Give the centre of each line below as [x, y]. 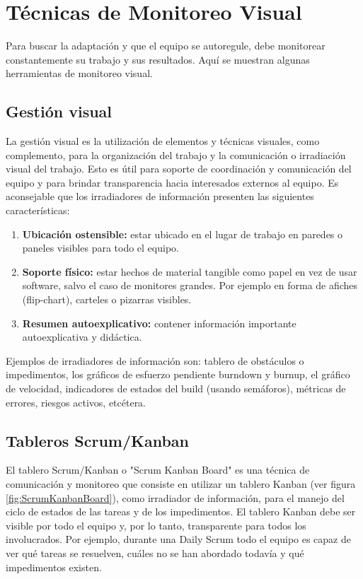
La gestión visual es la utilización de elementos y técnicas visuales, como [163, 141]
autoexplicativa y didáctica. [82, 337]
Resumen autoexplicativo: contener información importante [159, 323]
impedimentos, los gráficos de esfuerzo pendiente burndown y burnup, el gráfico [178, 374]
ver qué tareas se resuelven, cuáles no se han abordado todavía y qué [155, 552]
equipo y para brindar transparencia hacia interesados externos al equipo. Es [172, 182]
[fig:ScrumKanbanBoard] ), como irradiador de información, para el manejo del [175, 497]
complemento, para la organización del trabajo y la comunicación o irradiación [176, 154]
